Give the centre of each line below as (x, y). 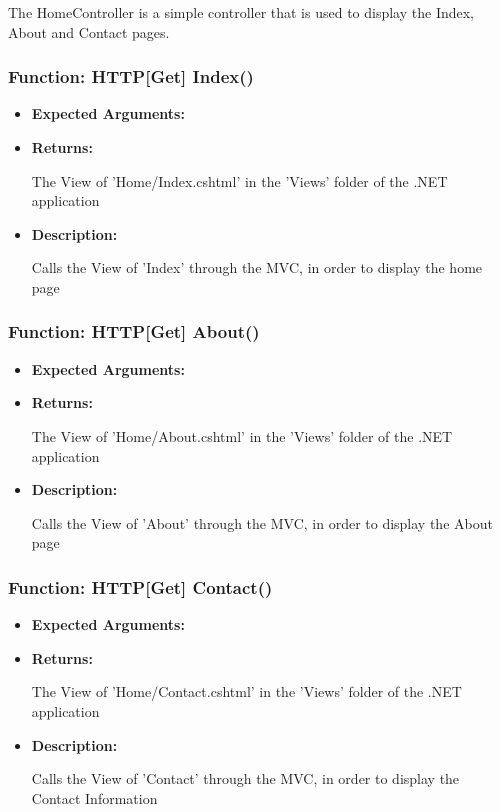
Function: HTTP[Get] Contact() (140, 586)
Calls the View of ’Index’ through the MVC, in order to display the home (257, 267)
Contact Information (94, 797)
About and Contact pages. (89, 31)
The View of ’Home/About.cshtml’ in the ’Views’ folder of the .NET (242, 435)
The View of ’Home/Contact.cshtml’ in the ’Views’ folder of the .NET (246, 691)
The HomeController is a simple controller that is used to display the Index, (241, 12)
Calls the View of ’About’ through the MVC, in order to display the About (262, 522)
